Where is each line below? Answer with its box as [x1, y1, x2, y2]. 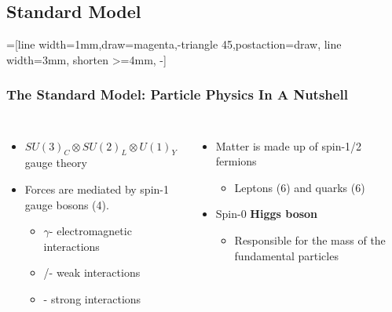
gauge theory [24, 154, 87, 171]
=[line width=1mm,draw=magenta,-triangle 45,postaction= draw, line [6, 36, 342, 53]
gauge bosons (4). [24, 196, 109, 212]
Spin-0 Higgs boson [215, 205, 318, 222]
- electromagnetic [49, 223, 132, 239]
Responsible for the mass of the [234, 231, 386, 248]
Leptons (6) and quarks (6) [234, 179, 365, 195]
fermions [215, 153, 257, 169]
